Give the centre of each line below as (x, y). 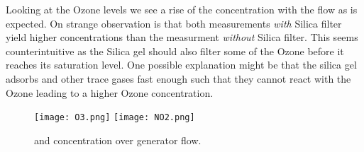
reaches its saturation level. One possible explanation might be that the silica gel (181, 65)
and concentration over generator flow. (118, 140)
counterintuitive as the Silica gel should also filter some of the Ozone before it (175, 51)
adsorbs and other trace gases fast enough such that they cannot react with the (178, 78)
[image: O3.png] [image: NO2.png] (115, 118)
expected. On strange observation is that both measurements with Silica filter (174, 23)
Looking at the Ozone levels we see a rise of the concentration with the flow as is (182, 9)
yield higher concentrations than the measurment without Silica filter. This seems (182, 37)
